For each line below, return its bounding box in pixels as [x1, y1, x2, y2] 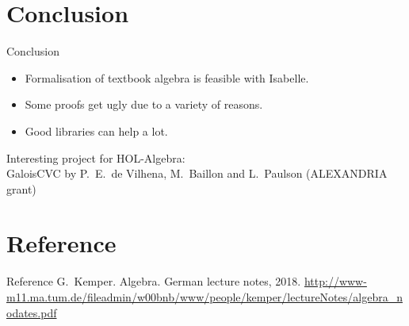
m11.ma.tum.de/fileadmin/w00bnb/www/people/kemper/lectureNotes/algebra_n [6, 289, 403, 305]
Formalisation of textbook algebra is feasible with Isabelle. [25, 69, 309, 86]
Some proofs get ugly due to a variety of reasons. [25, 96, 263, 113]
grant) [6, 180, 36, 197]
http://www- [304, 273, 367, 290]
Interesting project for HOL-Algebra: [6, 149, 185, 166]
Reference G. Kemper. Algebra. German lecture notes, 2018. [6, 273, 301, 290]
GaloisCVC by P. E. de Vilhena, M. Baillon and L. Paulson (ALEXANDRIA [6, 165, 388, 182]
